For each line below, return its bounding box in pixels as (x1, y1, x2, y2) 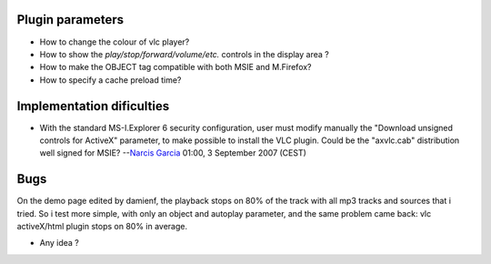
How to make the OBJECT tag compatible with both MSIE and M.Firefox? (39, 62, 313, 73)
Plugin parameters (16, 12, 125, 27)
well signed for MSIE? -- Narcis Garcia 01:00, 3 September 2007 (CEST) (39, 147, 306, 158)
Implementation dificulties (16, 98, 170, 114)
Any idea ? (39, 238, 79, 249)
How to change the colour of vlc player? (39, 36, 190, 47)
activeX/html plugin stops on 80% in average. (16, 221, 188, 232)
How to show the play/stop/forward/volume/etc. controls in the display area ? (39, 48, 329, 59)
